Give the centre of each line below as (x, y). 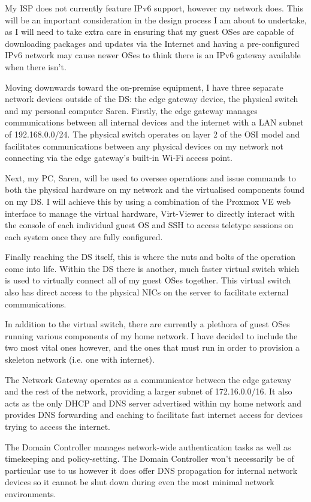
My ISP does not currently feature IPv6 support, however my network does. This (154, 8)
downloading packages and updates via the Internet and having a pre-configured (152, 43)
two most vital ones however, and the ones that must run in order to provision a (153, 347)
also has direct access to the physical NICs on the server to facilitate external (147, 292)
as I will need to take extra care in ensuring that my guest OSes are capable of (150, 32)
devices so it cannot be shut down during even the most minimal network (140, 482)
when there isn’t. (36, 66)
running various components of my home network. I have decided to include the (151, 335)
